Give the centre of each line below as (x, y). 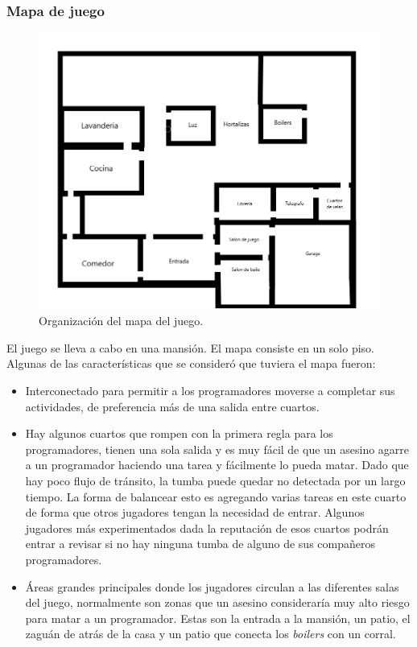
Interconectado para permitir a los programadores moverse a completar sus (210, 391)
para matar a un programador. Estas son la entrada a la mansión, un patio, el (218, 618)
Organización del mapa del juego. (121, 321)
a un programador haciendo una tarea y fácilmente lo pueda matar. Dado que (217, 465)
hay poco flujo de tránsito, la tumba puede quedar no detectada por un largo (215, 480)
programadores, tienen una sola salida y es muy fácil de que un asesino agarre (217, 449)
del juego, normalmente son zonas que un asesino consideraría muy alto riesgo (217, 602)
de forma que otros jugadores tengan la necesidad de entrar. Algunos (195, 512)
